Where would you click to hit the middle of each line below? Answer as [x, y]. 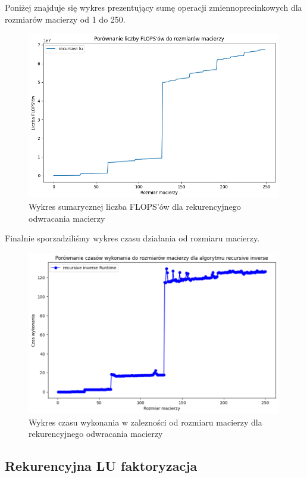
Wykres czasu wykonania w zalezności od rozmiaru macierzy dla [145, 422]
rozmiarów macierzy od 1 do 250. [65, 19]
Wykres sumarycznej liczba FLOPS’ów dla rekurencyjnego [135, 206]
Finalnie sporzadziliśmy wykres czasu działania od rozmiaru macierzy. [132, 238]
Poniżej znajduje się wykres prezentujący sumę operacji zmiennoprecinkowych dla [153, 7]
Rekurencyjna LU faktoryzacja [101, 466]
